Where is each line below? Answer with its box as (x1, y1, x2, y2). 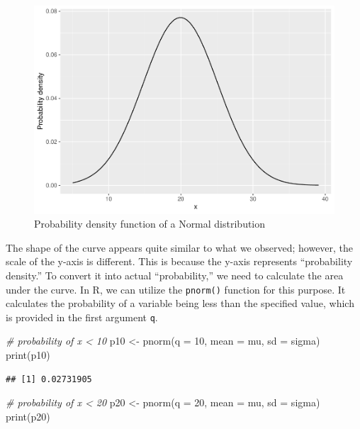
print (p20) (6, 408, 50, 423)
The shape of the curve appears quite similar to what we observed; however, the (6, 240, 354, 255)
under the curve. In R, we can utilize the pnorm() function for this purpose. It (6, 282, 346, 296)
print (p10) (6, 347, 50, 362)
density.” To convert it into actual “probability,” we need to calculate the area (6, 267, 344, 282)
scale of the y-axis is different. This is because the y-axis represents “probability (6, 254, 353, 269)
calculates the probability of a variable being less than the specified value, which (6, 296, 354, 311)
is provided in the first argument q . (6, 309, 158, 324)
